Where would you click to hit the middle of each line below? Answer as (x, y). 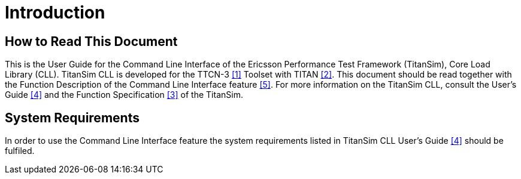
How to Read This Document (91, 41)
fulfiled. (20, 151)
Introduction (55, 13)
